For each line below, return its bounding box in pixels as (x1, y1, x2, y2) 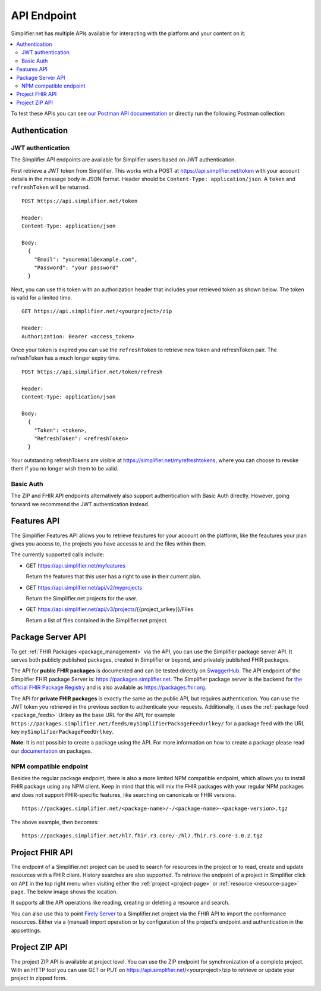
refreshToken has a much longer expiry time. (11, 354, 121, 362)
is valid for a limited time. (11, 294, 73, 301)
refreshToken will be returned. (11, 183, 90, 191)
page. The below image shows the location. (11, 888, 118, 896)
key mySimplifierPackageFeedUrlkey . (11, 728, 114, 736)
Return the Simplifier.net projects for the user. (26, 594, 138, 602)
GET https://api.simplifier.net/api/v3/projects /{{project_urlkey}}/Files (26, 606, 194, 613)
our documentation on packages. (11, 747, 92, 755)
